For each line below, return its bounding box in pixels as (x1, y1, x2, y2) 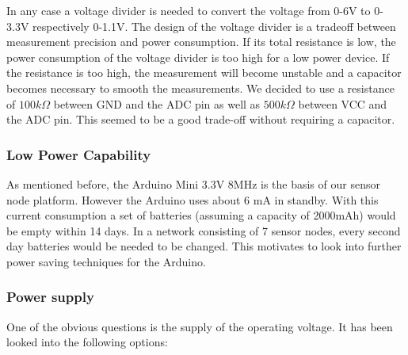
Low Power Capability (6, 144, 151, 164)
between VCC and (298, 95, 387, 112)
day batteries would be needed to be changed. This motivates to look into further (6, 238, 402, 254)
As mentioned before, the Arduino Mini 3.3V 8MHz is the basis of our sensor (6, 175, 380, 192)
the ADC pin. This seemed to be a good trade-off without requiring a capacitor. (6, 111, 395, 128)
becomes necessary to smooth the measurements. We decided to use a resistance (6, 79, 395, 96)
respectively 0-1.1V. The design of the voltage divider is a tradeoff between (32, 17, 396, 34)
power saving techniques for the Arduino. (6, 253, 206, 269)
